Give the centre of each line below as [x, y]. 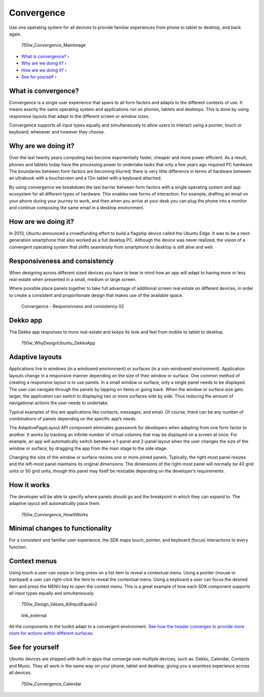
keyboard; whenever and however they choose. [57, 132]
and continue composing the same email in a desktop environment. [77, 207]
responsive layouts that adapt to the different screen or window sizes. [79, 116]
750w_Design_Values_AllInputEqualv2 [59, 604]
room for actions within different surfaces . [51, 633]
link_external [34, 615]
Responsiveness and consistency [61, 261]
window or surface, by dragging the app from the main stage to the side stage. [88, 448]
